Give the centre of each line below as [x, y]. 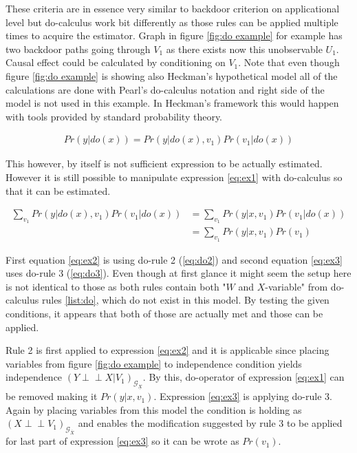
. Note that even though [289, 62]
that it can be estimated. [58, 190]
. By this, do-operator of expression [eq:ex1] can [244, 377]
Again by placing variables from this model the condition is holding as [154, 409]
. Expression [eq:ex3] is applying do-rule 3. [243, 396]
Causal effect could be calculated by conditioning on [116, 62]
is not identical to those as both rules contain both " [116, 286]
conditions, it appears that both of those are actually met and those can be [164, 313]
